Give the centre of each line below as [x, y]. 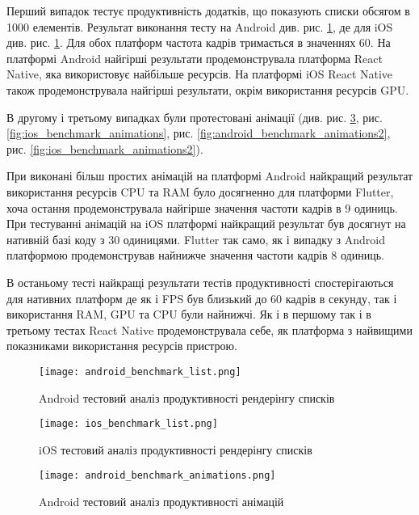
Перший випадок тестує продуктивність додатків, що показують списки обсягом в [208, 11]
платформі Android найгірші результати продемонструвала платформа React [195, 58]
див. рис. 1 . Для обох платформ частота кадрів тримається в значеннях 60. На [199, 42]
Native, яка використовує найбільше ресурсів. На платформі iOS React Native [200, 74]
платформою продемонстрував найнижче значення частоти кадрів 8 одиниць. [195, 255]
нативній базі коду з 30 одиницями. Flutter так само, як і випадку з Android [196, 239]
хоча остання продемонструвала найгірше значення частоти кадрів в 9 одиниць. [202, 207]
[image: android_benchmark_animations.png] [157, 476]
